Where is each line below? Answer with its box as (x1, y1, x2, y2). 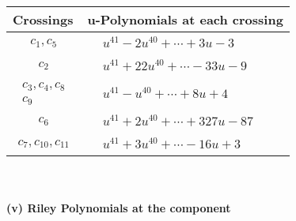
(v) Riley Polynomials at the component (6, 199, 231, 215)
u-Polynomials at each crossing (87, 10, 283, 28)
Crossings (13, 10, 74, 28)
